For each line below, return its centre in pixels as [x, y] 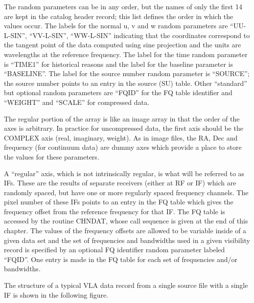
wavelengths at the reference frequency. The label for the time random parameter [126, 54]
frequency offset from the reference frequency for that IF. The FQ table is [115, 211]
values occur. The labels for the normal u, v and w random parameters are [116, 26]
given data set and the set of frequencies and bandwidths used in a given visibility [127, 240]
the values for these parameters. [52, 156]
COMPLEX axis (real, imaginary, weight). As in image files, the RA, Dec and [121, 137]
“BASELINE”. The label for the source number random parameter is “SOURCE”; [127, 73]
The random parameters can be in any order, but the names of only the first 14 [123, 6]
